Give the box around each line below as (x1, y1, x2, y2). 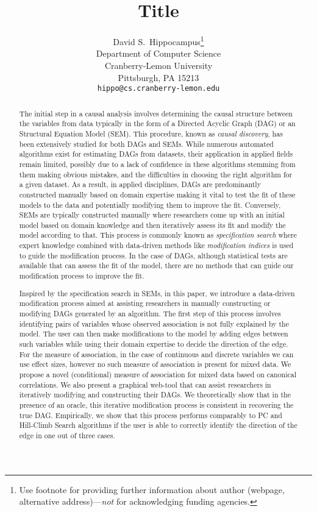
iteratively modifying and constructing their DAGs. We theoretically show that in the (19, 389, 291, 400)
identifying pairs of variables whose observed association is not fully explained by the (19, 318, 289, 329)
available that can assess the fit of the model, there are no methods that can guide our (19, 260, 294, 271)
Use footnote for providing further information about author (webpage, (19, 483, 285, 496)
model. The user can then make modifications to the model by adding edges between (19, 329, 288, 339)
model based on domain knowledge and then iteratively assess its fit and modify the (19, 219, 286, 230)
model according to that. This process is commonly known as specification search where (19, 230, 297, 240)
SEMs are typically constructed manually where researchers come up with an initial (19, 210, 285, 220)
